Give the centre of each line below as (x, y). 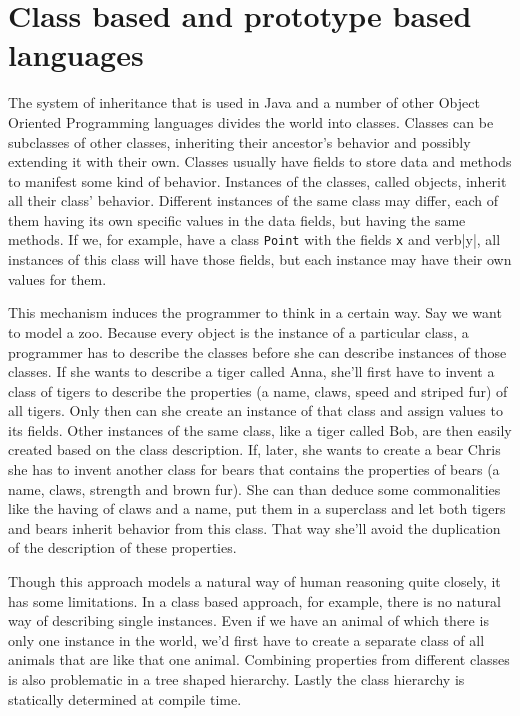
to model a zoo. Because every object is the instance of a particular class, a (238, 331)
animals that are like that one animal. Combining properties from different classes (259, 659)
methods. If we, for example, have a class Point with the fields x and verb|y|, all (254, 239)
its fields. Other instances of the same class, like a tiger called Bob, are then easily (260, 429)
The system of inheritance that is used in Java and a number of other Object (244, 102)
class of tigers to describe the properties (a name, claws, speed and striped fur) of (258, 390)
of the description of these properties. (122, 547)
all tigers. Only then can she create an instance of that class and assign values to (255, 410)
